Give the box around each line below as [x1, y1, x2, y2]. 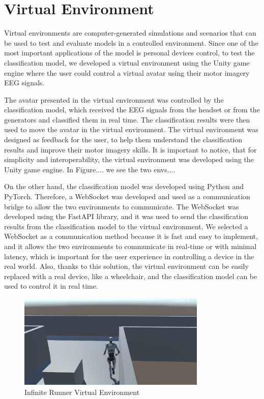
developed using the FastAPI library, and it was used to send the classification [4, 211, 249, 222]
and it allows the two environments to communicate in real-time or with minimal [4, 241, 257, 251]
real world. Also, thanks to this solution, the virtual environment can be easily [4, 261, 249, 271]
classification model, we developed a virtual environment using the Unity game [4, 57, 250, 68]
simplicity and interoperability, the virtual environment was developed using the [4, 154, 254, 165]
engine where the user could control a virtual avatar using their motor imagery [4, 67, 250, 78]
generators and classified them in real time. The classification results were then [4, 114, 250, 125]
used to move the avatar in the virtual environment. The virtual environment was [4, 124, 258, 135]
